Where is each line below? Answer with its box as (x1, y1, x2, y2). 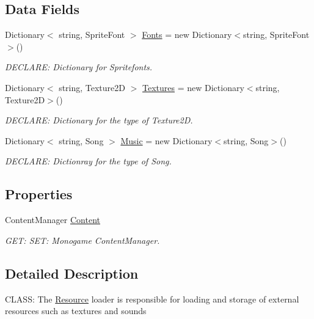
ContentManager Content (5, 213, 100, 226)
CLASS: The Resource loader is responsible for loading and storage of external (5, 292, 299, 305)
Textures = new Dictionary (142, 81, 244, 94)
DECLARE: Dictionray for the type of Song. (5, 155, 172, 167)
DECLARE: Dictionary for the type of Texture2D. (5, 114, 193, 127)
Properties (5, 185, 73, 204)
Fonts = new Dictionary (142, 28, 232, 41)
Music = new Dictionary (120, 134, 213, 147)
